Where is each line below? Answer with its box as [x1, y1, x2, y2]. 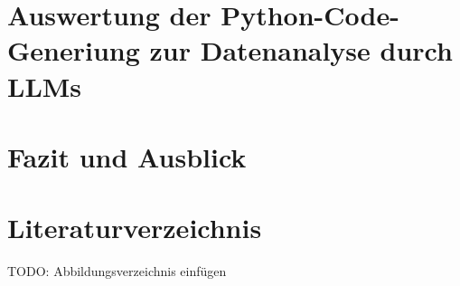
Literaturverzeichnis [7, 209, 262, 246]
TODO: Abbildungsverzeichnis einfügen [7, 262, 227, 281]
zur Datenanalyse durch [149, 32, 453, 69]
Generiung [7, 32, 140, 69]
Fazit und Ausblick [7, 138, 247, 175]
